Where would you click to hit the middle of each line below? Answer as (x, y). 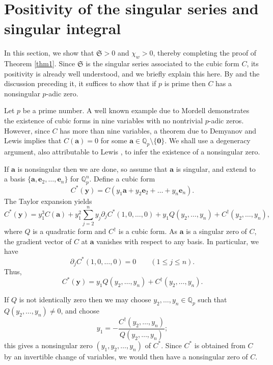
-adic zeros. (226, 121)
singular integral (63, 28)
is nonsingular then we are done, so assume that (92, 168)
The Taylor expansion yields (48, 201)
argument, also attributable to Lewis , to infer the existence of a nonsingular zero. (132, 152)
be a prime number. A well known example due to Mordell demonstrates (136, 110)
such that (212, 299)
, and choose (80, 310)
